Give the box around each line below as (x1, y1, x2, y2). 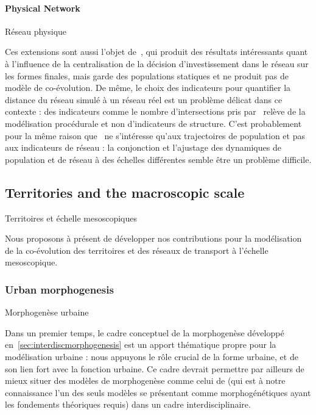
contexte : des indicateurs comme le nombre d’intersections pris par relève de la (5, 105, 306, 118)
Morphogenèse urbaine (5, 306, 89, 319)
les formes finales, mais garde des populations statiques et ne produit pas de (5, 69, 289, 82)
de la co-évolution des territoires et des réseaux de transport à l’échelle (5, 244, 269, 256)
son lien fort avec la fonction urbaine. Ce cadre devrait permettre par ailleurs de (5, 362, 304, 375)
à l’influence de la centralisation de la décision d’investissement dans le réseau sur (5, 57, 309, 70)
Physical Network (5, 1, 80, 14)
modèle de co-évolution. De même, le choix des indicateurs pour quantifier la (5, 81, 291, 94)
